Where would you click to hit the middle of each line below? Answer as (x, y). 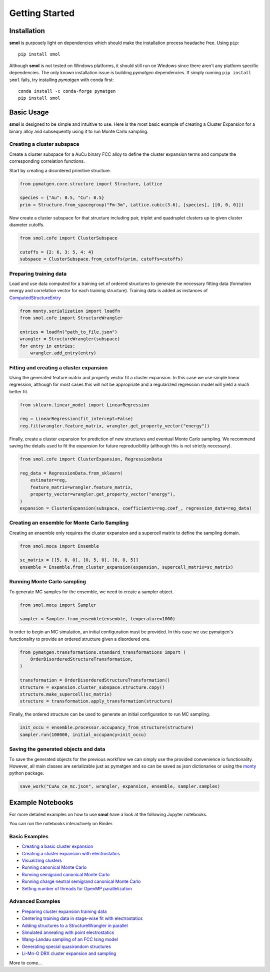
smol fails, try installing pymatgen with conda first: (61, 80)
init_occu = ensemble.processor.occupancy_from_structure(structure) (107, 727)
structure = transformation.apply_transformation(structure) (96, 701)
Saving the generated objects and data (57, 749)
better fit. (19, 391)
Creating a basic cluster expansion (57, 846)
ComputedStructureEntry (35, 298)
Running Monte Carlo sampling (48, 582)
